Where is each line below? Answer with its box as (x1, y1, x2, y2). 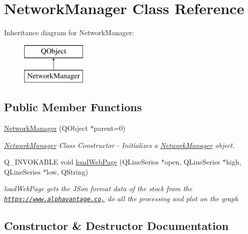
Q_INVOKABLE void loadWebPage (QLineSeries (4, 157, 159, 167)
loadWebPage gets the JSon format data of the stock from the (4, 183, 192, 194)
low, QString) (46, 166, 89, 177)
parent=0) (94, 123, 126, 133)
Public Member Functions (4, 99, 142, 115)
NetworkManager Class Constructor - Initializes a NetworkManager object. (4, 139, 235, 150)
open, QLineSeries (164, 157, 220, 167)
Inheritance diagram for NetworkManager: (4, 27, 134, 38)
